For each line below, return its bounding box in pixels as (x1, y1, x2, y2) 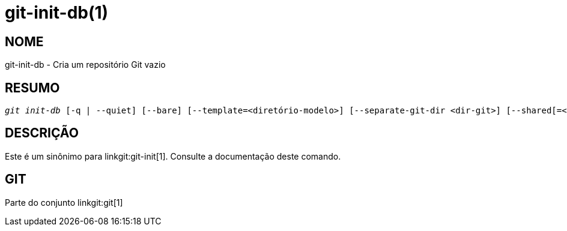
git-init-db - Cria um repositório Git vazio (5, 59, 166, 70)
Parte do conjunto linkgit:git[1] (5, 197, 123, 208)
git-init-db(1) (5, 2, 109, 23)
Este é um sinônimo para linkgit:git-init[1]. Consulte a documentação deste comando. (5, 151, 341, 161)
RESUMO (5, 80, 60, 95)
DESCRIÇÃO (5, 125, 79, 141)
